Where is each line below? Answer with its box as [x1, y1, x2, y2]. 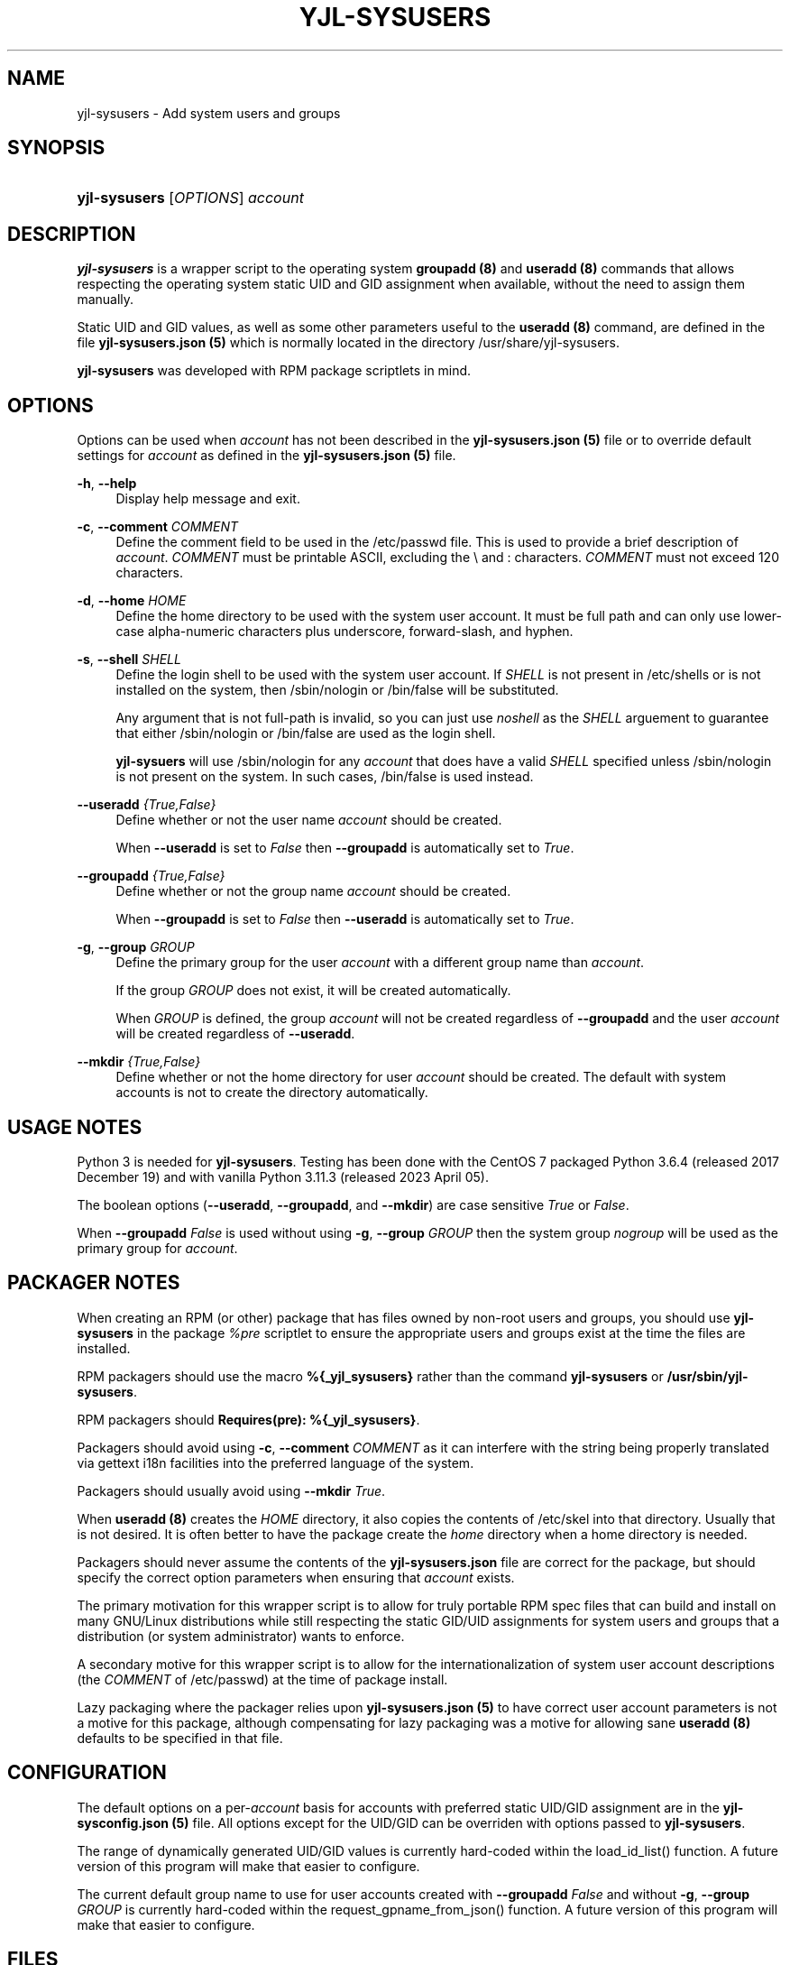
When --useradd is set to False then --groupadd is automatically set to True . [115, 840, 574, 856]
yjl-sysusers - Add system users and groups [77, 105, 341, 121]
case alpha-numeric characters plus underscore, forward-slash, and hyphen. [115, 623, 574, 640]
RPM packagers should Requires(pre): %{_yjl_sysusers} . [77, 1411, 420, 1427]
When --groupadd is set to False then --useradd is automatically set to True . [115, 911, 574, 927]
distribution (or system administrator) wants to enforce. [77, 1628, 405, 1644]
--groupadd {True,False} [77, 868, 225, 884]
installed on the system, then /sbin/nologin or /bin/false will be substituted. [115, 682, 559, 698]
